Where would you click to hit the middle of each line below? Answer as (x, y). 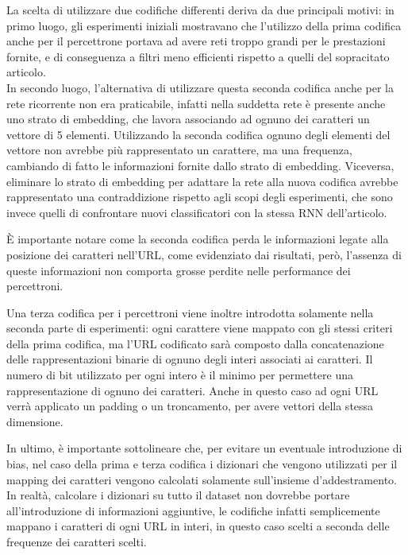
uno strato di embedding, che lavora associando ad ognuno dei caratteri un (188, 119)
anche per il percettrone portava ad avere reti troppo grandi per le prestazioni (196, 41)
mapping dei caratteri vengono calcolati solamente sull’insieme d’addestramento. (202, 479)
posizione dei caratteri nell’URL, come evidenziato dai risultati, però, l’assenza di (204, 254)
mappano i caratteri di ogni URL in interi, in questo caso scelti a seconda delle (198, 526)
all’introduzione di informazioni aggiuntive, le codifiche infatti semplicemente (193, 510)
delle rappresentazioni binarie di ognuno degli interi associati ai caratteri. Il (190, 359)
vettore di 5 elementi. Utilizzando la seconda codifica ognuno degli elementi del (198, 134)
